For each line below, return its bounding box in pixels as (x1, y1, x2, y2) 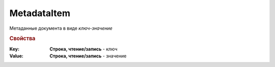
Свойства (9, 35, 36, 42)
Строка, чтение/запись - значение (49, 53, 127, 59)
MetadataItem (9, 8, 71, 19)
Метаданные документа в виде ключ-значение (9, 25, 113, 31)
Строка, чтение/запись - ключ (49, 46, 118, 52)
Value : (9, 53, 24, 59)
